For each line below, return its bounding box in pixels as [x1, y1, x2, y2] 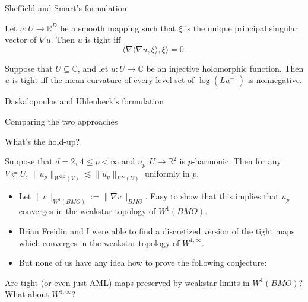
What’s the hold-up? [5, 135, 80, 147]
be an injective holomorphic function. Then [146, 62, 304, 74]
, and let [77, 62, 109, 74]
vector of [5, 33, 37, 46]
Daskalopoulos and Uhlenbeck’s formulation [5, 95, 164, 107]
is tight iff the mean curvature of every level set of [12, 74, 195, 86]
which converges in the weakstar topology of [18, 236, 180, 249]
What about [5, 288, 49, 300]
